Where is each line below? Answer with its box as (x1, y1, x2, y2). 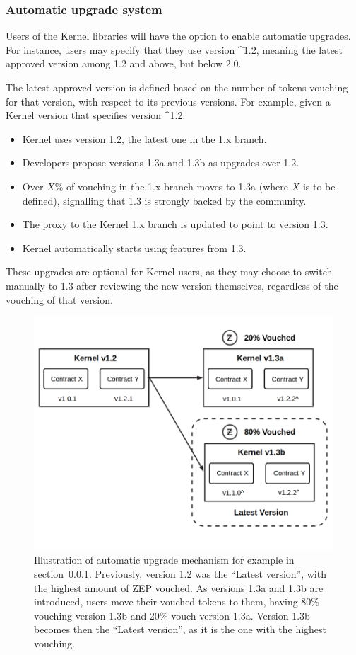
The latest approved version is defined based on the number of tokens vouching (6, 80, 348, 94)
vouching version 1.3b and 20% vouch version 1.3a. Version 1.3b (34, 608, 310, 622)
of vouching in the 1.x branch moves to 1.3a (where (66, 178, 288, 193)
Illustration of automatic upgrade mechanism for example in (34, 552, 295, 567)
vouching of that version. (6, 292, 113, 307)
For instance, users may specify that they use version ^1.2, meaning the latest (6, 42, 343, 57)
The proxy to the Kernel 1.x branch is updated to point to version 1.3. (22, 217, 328, 232)
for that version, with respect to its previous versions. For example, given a (6, 93, 331, 108)
